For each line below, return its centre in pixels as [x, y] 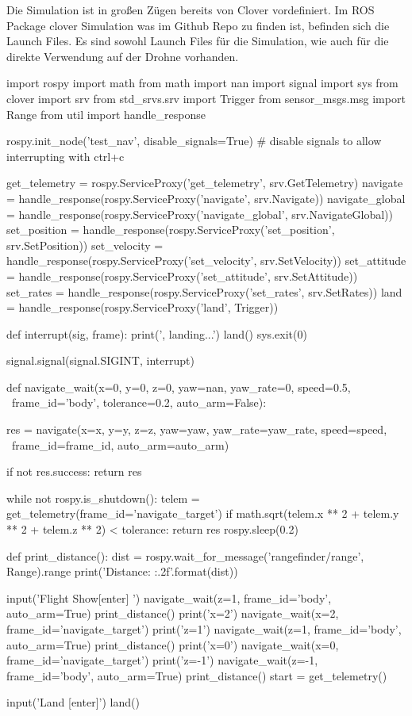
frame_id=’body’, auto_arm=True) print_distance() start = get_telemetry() [197, 675]
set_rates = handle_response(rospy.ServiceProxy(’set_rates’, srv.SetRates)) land [204, 291]
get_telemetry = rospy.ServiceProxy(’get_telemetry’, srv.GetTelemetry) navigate [205, 183]
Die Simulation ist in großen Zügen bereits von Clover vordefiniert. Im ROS [191, 10]
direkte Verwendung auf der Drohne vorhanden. [123, 56]
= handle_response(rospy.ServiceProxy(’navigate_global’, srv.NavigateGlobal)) [200, 214]
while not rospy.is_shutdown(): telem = [103, 498]
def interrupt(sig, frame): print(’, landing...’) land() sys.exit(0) [157, 333]
